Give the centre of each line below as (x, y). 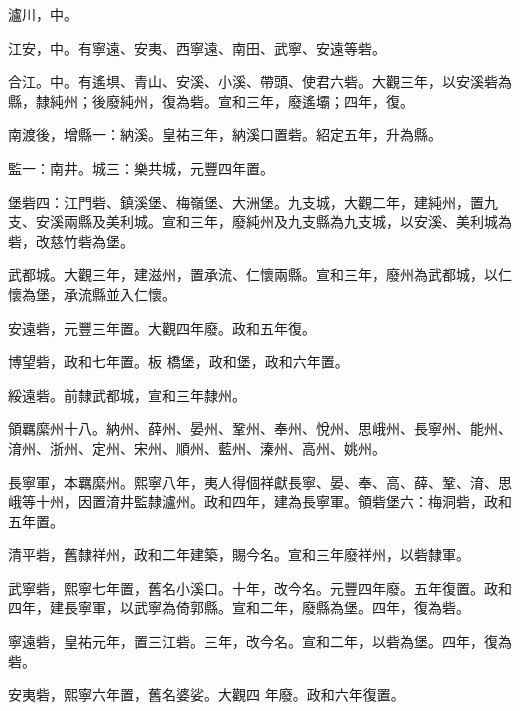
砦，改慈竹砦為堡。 (71, 240)
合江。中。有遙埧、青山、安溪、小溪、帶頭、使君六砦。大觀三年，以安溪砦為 (260, 81)
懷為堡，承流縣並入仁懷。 (92, 293)
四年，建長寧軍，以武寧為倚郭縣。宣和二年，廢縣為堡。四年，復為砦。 (239, 607)
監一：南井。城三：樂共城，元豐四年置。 (141, 167)
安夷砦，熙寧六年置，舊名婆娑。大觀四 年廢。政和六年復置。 (206, 694)
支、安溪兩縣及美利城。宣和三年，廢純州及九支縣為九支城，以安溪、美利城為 (260, 221)
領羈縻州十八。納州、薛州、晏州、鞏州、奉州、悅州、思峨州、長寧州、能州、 (260, 428)
